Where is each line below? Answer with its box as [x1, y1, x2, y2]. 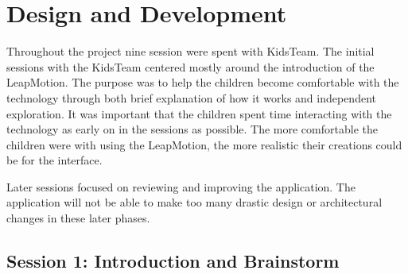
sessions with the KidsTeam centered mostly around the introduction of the [6, 58, 375, 75]
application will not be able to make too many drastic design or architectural [6, 194, 383, 210]
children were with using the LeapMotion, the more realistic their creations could [6, 136, 402, 152]
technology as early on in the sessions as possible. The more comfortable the [6, 121, 378, 137]
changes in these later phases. [6, 210, 150, 226]
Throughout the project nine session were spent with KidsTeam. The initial [6, 43, 375, 60]
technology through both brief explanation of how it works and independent [6, 89, 376, 106]
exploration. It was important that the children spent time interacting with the [6, 105, 392, 122]
